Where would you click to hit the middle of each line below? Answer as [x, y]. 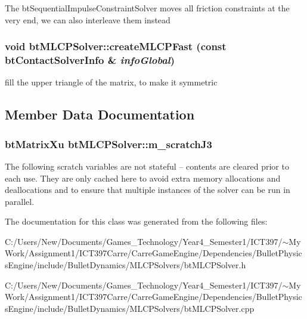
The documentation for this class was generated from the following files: [136, 221]
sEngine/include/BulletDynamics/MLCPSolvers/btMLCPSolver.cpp [130, 308]
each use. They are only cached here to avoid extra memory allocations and [143, 178]
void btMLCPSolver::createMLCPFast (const [116, 46]
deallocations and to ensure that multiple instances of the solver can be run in [148, 190]
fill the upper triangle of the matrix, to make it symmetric [111, 82]
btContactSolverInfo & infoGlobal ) [90, 60]
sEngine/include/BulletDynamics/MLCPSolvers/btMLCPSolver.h [125, 265]
